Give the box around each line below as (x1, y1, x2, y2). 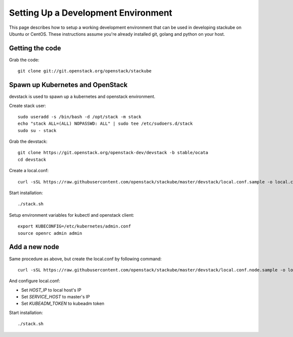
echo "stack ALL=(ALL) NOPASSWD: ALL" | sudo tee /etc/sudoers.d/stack (18, 121, 193, 127)
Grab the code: (9, 57, 40, 63)
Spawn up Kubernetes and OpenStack (9, 81, 128, 89)
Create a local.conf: (9, 168, 49, 174)
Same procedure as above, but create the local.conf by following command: (9, 256, 162, 262)
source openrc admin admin (18, 230, 83, 236)
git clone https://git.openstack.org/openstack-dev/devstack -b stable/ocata (18, 150, 209, 156)
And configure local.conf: (9, 278, 61, 284)
